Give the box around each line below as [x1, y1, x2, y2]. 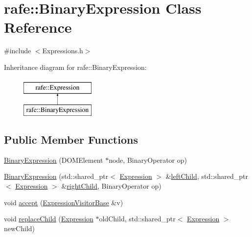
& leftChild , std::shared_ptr [165, 171, 248, 181]
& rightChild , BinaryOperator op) [61, 181, 161, 191]
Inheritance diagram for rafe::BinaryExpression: [4, 62, 147, 72]
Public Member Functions [4, 132, 138, 147]
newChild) [4, 223, 35, 233]
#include [4, 45, 31, 56]
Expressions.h [42, 45, 83, 56]
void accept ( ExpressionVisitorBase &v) [4, 197, 123, 207]
